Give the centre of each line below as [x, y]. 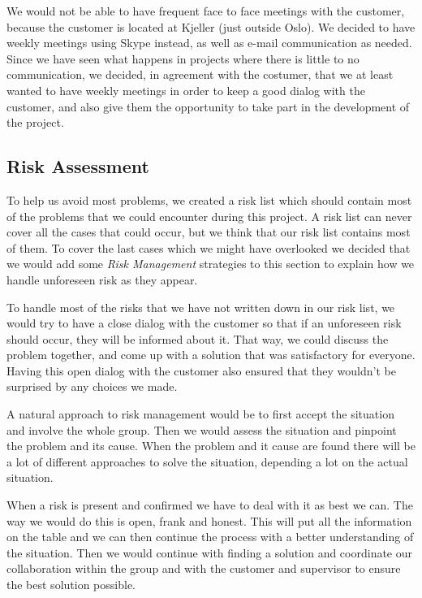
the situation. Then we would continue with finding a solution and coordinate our [210, 552]
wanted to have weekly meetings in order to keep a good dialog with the [186, 90]
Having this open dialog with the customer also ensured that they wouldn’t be [201, 370]
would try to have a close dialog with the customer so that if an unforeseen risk [204, 323]
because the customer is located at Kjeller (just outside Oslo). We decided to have [211, 26]
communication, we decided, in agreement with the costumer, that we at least [200, 74]
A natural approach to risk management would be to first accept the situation [200, 414]
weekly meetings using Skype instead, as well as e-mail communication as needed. [209, 43]
